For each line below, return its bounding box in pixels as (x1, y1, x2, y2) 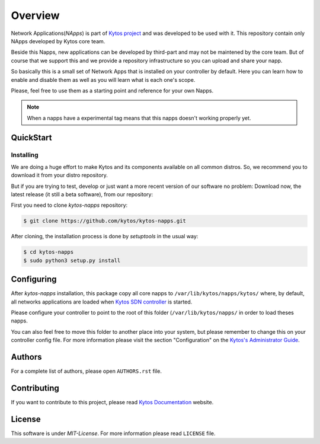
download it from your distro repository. (11, 172, 108, 179)
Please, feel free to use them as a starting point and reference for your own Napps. (11, 87, 213, 94)
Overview (11, 9, 60, 22)
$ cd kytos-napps (23, 249, 74, 255)
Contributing (11, 383, 59, 393)
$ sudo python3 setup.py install (23, 257, 121, 264)
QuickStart (11, 133, 53, 143)
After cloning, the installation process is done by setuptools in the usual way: (11, 233, 199, 240)
